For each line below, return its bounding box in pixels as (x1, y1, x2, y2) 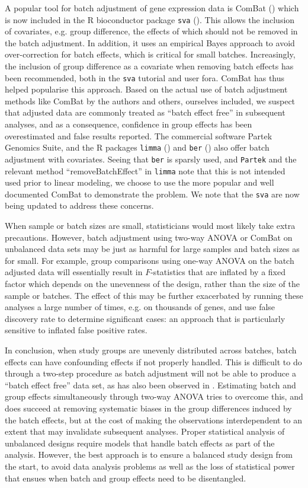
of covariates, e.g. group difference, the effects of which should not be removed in (5, 25, 298, 37)
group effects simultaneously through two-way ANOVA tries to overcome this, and (5, 390, 303, 403)
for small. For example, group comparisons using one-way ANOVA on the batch (5, 254, 294, 266)
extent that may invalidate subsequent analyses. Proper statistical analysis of (5, 425, 285, 438)
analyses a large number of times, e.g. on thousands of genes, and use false (5, 301, 275, 313)
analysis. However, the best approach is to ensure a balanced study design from (5, 448, 293, 461)
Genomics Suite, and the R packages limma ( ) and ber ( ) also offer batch (5, 141, 269, 154)
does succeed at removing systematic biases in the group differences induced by (5, 401, 292, 414)
